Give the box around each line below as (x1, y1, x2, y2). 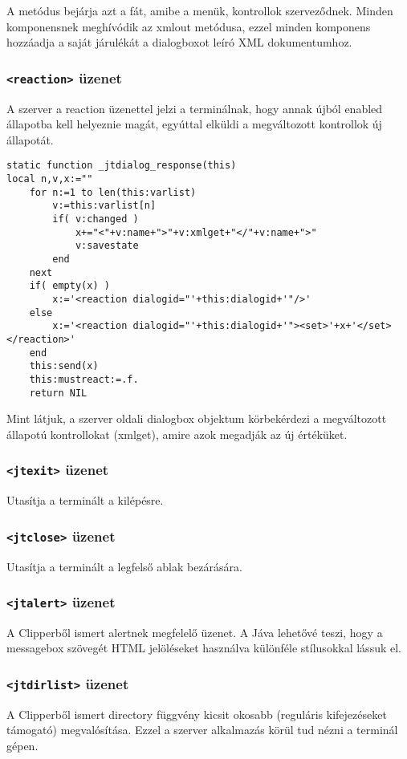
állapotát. (6, 131, 54, 148)
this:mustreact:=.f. (29, 373, 139, 385)
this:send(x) (29, 360, 99, 372)
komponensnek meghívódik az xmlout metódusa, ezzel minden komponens (6, 18, 371, 34)
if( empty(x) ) (29, 280, 110, 292)
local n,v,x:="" (6, 173, 93, 185)
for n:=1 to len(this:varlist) (29, 186, 197, 198)
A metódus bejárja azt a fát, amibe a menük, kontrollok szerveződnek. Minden (6, 2, 393, 18)
